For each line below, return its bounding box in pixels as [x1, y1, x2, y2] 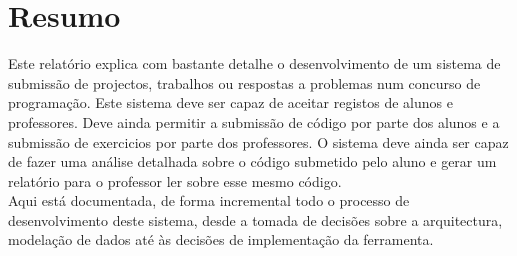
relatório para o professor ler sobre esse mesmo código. [8, 170, 342, 191]
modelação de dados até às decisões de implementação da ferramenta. [8, 229, 434, 250]
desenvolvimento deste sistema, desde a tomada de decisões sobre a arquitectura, [8, 209, 503, 230]
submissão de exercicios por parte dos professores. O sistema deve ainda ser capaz [8, 131, 509, 152]
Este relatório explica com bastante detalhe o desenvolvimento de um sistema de [8, 53, 501, 74]
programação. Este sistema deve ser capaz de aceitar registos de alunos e [8, 92, 453, 113]
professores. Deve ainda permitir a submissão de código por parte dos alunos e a [8, 111, 500, 132]
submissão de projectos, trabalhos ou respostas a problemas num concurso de [8, 72, 481, 93]
